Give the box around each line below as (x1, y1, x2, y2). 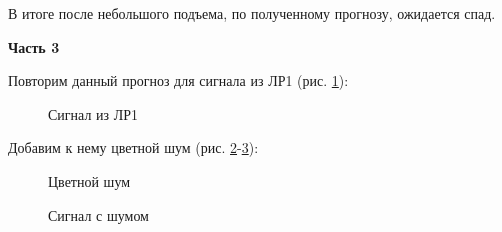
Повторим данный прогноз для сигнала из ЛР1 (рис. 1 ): (8, 70, 349, 91)
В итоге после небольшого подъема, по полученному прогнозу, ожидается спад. (8, 3, 496, 23)
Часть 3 (8, 36, 60, 57)
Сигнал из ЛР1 (48, 103, 139, 124)
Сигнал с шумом (48, 204, 149, 225)
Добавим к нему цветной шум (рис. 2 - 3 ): (8, 137, 259, 158)
